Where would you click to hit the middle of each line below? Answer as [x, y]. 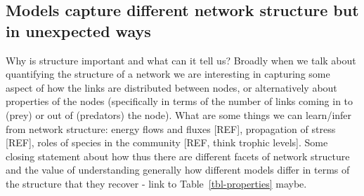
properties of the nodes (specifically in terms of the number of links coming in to [180, 101]
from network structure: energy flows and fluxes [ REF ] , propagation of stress [171, 128]
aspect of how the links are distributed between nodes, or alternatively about [171, 87]
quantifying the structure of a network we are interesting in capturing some [168, 74]
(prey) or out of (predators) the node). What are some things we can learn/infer [179, 114]
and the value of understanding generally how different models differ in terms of [178, 170]
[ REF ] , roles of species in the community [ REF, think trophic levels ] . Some [167, 142]
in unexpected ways [78, 30]
